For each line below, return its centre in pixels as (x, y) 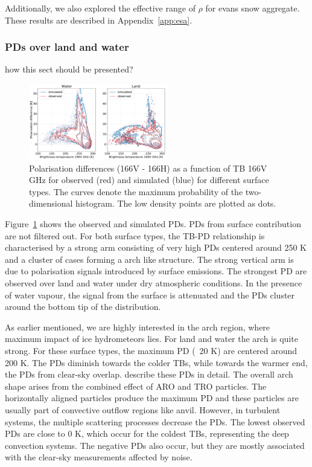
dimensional (51, 203)
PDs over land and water (67, 47)
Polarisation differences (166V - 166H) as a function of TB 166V (148, 168)
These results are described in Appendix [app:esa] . (99, 20)
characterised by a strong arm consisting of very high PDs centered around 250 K (156, 247)
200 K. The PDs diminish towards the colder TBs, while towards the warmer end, (156, 362)
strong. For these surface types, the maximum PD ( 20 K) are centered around (151, 351)
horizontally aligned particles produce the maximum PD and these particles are (152, 398)
